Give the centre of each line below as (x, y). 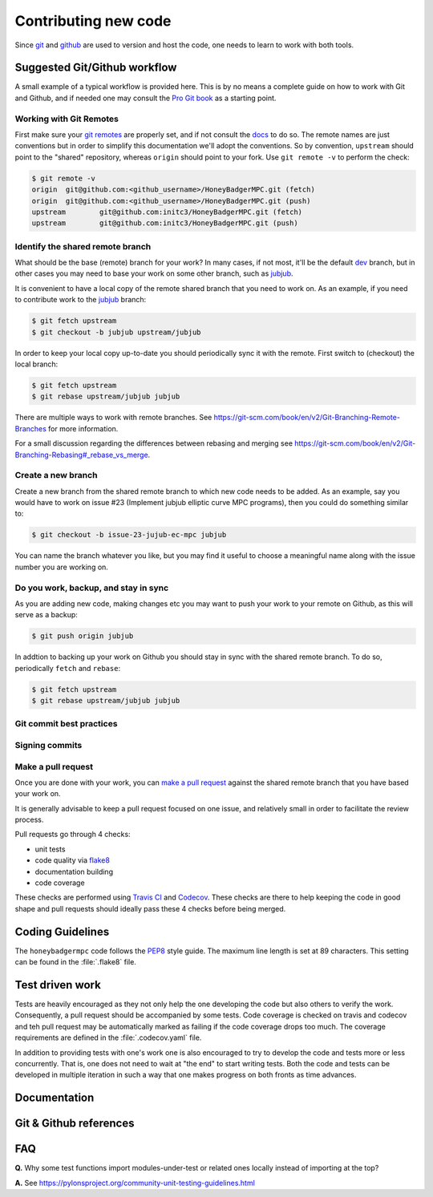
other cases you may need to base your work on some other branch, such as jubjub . (154, 273)
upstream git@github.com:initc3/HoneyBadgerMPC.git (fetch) (167, 212)
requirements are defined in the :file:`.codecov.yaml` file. (108, 1037)
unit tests (50, 849)
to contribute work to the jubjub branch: (81, 300)
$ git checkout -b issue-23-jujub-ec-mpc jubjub (129, 535)
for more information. (83, 428)
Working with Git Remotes (67, 119)
